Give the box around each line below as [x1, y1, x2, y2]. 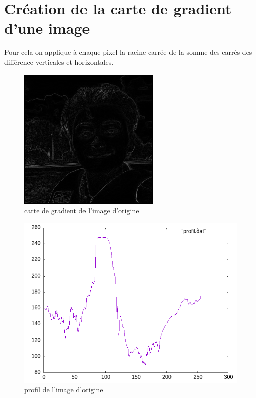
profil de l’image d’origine [24, 384, 103, 395]
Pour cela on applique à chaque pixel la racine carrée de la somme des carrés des [4, 47, 252, 57]
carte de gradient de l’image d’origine [24, 205, 139, 216]
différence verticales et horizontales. [4, 56, 114, 67]
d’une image [4, 18, 90, 38]
